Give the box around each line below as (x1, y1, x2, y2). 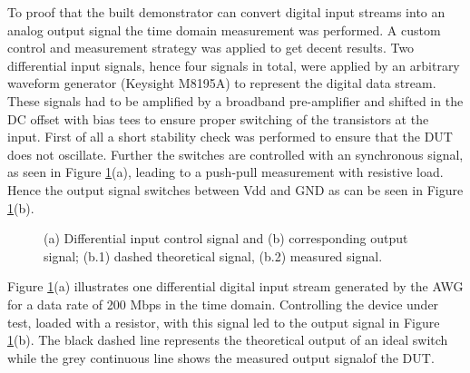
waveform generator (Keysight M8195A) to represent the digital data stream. (7, 74, 436, 93)
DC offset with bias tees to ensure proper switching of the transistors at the (7, 109, 429, 128)
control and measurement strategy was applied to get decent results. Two (7, 38, 415, 57)
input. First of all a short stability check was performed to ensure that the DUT (7, 127, 453, 146)
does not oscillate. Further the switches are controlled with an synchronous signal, (7, 144, 464, 163)
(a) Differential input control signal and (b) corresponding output (44, 229, 408, 248)
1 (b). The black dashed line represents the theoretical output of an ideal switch (7, 330, 448, 349)
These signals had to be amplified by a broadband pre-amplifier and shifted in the (7, 91, 464, 110)
